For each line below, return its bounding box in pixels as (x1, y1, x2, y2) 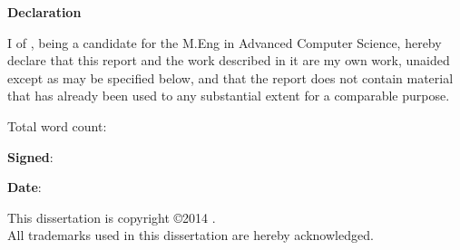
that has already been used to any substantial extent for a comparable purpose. (7, 86, 450, 105)
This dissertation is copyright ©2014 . (7, 207, 216, 226)
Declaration (7, 3, 82, 21)
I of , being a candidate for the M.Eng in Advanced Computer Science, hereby (7, 33, 442, 52)
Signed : (7, 147, 54, 166)
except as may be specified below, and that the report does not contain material (7, 68, 454, 87)
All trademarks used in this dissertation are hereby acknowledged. (7, 226, 374, 245)
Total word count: (7, 116, 107, 135)
